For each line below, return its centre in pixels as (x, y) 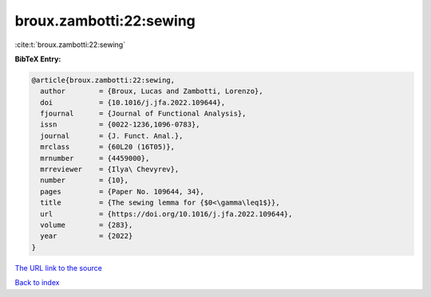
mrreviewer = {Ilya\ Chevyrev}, (110, 170)
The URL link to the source (59, 268)
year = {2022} (87, 236)
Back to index (37, 283)
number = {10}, (85, 180)
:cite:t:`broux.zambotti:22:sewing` (70, 45)
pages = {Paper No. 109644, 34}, (123, 191)
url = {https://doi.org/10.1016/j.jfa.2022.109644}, (166, 214)
